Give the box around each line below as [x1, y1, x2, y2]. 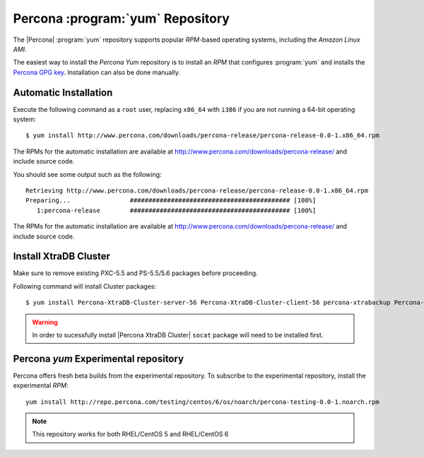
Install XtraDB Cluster [13, 250, 111, 262]
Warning [32, 318, 58, 326]
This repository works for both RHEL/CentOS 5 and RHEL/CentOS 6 [32, 430, 229, 439]
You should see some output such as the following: [13, 170, 162, 178]
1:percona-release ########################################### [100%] [36, 206, 317, 214]
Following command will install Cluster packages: [13, 282, 157, 290]
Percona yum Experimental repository [13, 352, 184, 364]
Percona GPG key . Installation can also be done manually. [13, 68, 180, 76]
